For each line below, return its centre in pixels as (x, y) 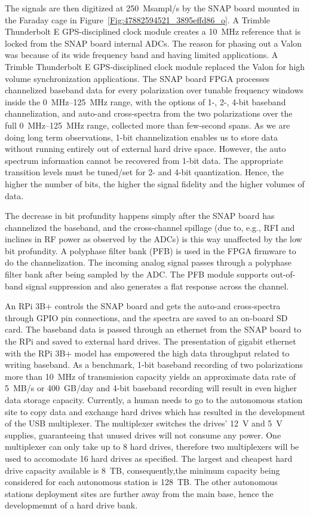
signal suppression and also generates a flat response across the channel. (157, 286)
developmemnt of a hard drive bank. (71, 505)
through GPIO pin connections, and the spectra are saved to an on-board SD (146, 317)
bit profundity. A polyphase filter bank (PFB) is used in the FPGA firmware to (151, 250)
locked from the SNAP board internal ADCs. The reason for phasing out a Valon (154, 43)
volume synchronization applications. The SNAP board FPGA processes (137, 78)
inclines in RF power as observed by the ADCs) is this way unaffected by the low (154, 239)
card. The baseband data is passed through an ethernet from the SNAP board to (153, 329)
